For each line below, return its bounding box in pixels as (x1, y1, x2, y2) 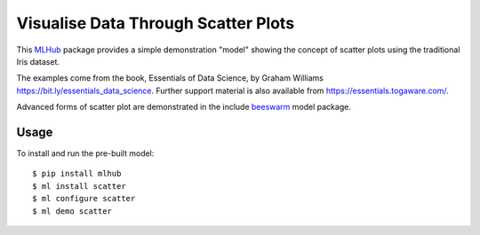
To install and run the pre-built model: (16, 148, 155, 159)
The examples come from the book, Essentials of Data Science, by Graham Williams (16, 73, 324, 83)
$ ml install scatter (32, 181, 126, 191)
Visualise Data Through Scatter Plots (16, 13, 295, 33)
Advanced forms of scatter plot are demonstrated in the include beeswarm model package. (16, 102, 351, 113)
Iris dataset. (16, 56, 60, 67)
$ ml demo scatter (32, 206, 113, 216)
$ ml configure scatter (32, 193, 136, 204)
